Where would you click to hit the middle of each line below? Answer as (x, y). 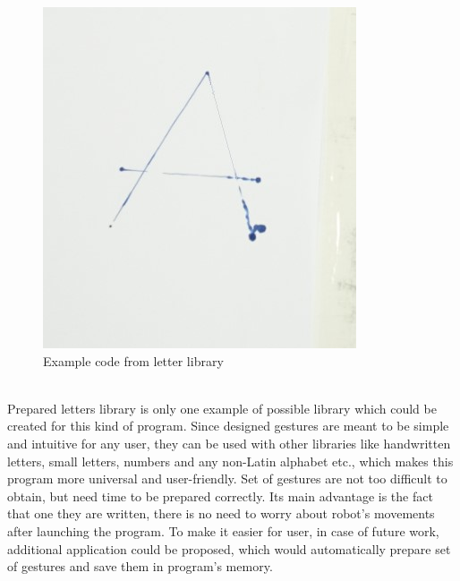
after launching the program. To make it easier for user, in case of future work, (223, 530)
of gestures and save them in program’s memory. (140, 566)
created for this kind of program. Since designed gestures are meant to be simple (228, 426)
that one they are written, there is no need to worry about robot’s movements (221, 513)
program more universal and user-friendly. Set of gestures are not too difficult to (227, 478)
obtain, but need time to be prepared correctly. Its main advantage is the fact (220, 496)
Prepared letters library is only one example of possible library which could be (222, 408)
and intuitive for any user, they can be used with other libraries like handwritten (229, 443)
